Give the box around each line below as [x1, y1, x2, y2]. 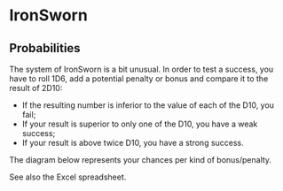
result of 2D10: [9, 83, 63, 93]
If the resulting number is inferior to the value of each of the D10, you [21, 100, 275, 111]
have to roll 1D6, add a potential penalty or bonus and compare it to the [9, 73, 269, 84]
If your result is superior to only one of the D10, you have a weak [21, 118, 258, 129]
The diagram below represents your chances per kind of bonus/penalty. [9, 155, 272, 164]
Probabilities [9, 41, 82, 56]
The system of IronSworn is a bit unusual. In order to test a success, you [9, 64, 274, 74]
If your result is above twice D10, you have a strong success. [21, 138, 244, 148]
